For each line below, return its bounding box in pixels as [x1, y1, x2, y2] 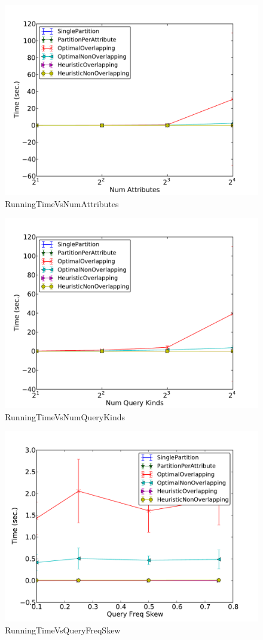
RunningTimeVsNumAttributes [5, 197, 119, 210]
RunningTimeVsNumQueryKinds [5, 410, 126, 423]
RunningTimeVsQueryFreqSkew [5, 623, 121, 636]
